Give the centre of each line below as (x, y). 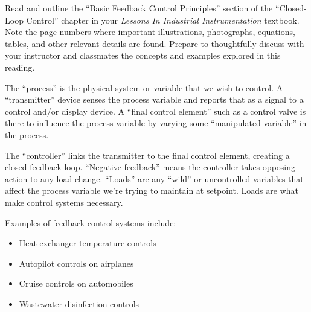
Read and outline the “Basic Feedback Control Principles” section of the (139, 8)
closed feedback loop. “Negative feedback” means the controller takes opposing (150, 167)
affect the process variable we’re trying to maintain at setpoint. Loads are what (152, 190)
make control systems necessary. (64, 202)
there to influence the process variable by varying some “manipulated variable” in (156, 123)
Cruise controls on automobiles (76, 283)
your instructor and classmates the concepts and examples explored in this (143, 55)
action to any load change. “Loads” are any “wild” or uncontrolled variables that (154, 178)
